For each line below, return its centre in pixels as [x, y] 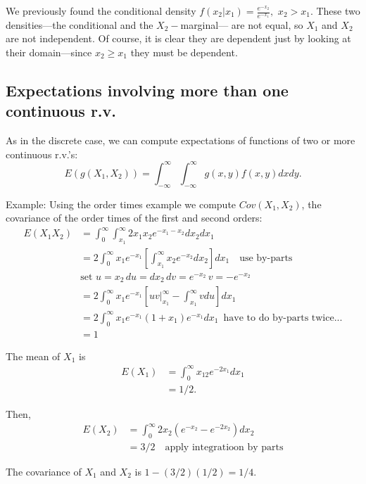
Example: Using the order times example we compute [121, 204]
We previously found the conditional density [101, 11]
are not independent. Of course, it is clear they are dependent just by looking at [178, 38]
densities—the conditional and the [80, 24]
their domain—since [49, 52]
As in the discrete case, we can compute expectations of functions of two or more [181, 140]
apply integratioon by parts [224, 447]
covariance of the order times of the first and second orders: [134, 218]
